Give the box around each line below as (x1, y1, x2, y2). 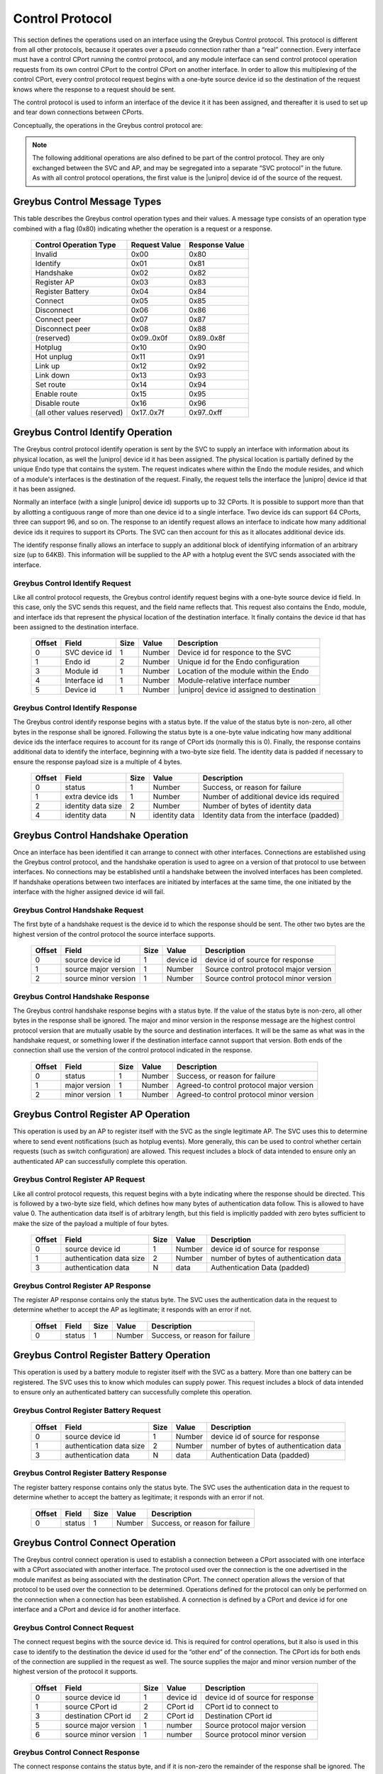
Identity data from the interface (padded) (202, 810, 340, 820)
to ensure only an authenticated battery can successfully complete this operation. (13, 1388, 252, 1396)
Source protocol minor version (204, 1729, 306, 1739)
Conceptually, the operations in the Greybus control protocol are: (13, 121, 204, 129)
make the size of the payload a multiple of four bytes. (13, 1219, 170, 1228)
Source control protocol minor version (204, 974, 332, 984)
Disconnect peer (35, 324, 91, 334)
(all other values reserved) (35, 407, 123, 417)
